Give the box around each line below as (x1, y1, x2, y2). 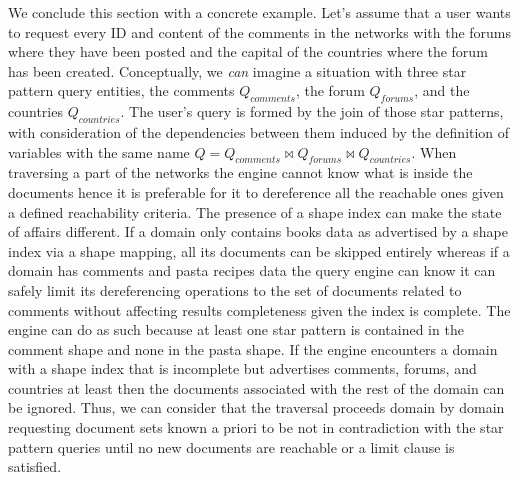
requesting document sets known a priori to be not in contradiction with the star (8, 417, 504, 438)
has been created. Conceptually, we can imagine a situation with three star (8, 60, 467, 81)
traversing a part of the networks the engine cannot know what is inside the (8, 162, 473, 183)
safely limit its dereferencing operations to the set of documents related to (8, 279, 462, 300)
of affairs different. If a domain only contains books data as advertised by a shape (8, 221, 508, 242)
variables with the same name (8, 141, 190, 162)
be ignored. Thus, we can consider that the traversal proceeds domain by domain (8, 397, 505, 418)
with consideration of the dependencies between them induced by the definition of (8, 121, 510, 142)
